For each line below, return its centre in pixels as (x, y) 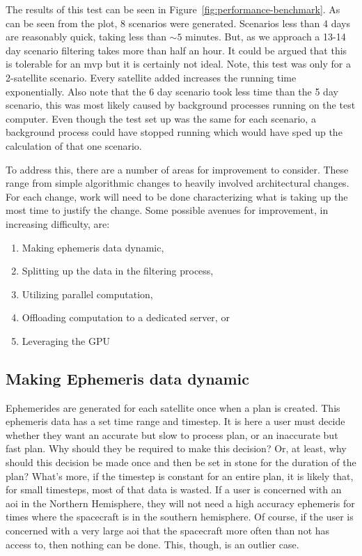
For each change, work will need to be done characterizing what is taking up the (177, 196)
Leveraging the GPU (66, 340)
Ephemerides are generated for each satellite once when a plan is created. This (173, 407)
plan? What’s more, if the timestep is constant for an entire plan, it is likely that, (180, 476)
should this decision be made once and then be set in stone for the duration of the (181, 462)
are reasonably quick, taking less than (86, 37)
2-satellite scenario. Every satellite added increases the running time (151, 77)
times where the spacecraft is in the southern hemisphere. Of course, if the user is (180, 517)
